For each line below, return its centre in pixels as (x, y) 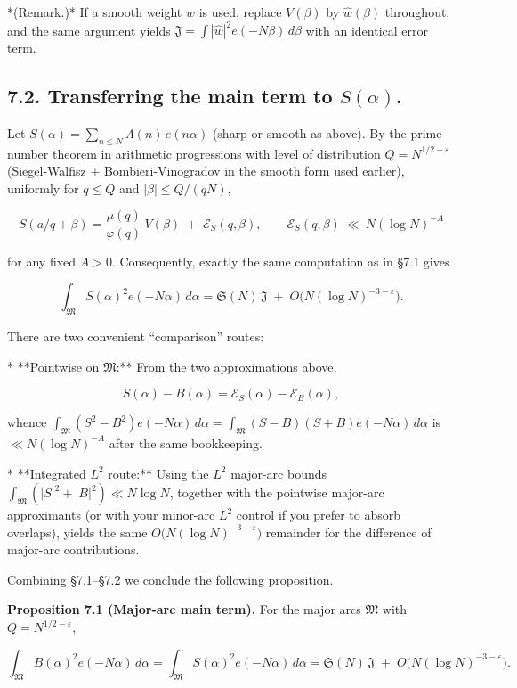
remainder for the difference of (348, 532)
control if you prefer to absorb (318, 515)
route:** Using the (158, 473)
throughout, (417, 12)
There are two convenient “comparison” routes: (136, 336)
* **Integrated (47, 473)
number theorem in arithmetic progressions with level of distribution (194, 153)
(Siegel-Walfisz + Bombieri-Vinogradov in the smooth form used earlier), (206, 171)
